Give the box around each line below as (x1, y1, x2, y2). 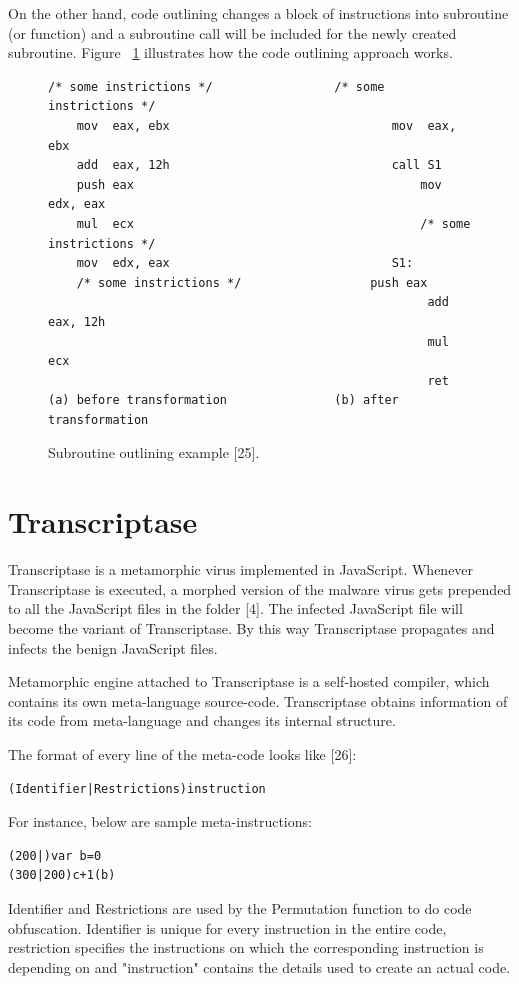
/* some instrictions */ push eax (76, 275, 428, 290)
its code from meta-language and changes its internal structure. (8, 710, 396, 731)
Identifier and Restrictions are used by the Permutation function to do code (8, 897, 472, 918)
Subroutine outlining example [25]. (48, 442, 260, 463)
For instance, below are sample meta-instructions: (8, 811, 312, 832)
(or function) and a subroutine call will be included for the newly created (8, 22, 457, 43)
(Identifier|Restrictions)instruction (8, 781, 266, 796)
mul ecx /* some (76, 216, 471, 231)
